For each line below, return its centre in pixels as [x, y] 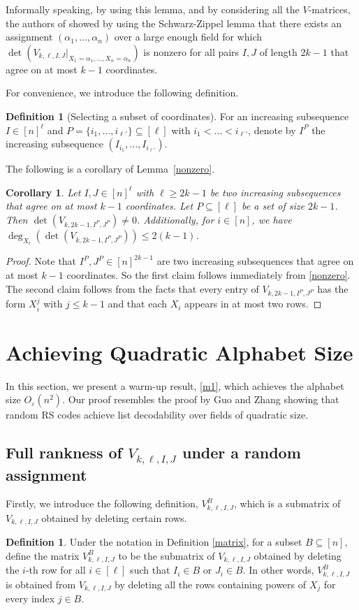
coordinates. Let [159, 206]
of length [278, 51]
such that [150, 570]
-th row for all [56, 570]
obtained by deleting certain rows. [114, 517]
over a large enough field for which [188, 37]
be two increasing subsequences [275, 192]
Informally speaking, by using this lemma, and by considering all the [153, 9]
